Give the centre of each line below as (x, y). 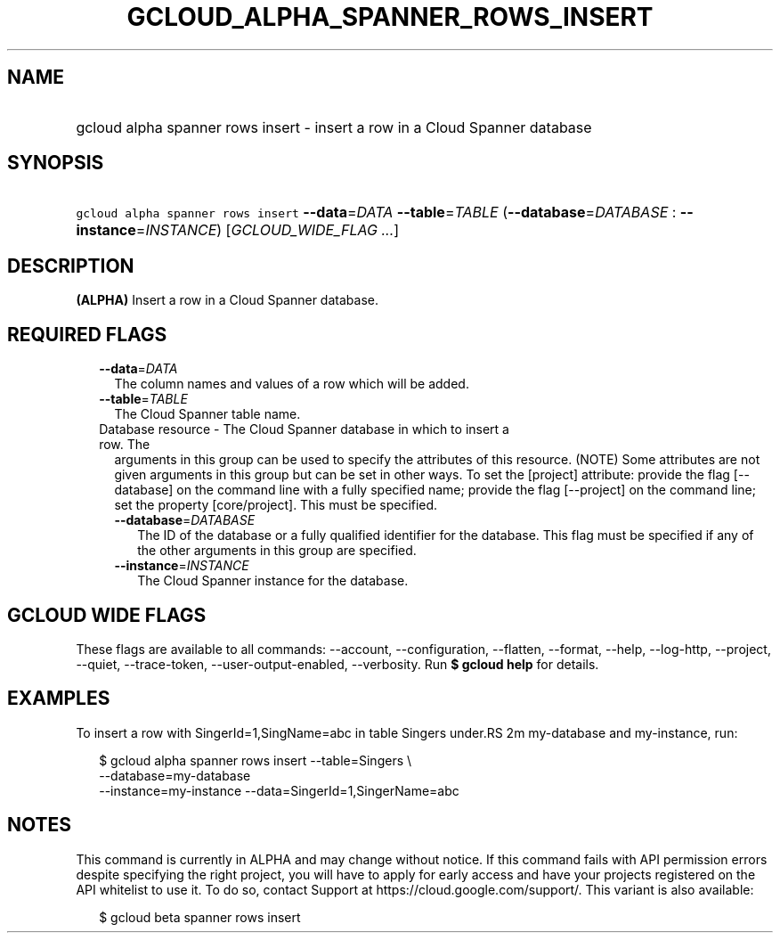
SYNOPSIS (56, 163)
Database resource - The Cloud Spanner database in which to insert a (304, 429)
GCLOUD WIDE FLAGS (107, 615)
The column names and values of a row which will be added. (292, 384)
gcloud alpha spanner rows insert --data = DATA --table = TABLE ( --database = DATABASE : (376, 213)
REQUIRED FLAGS (87, 334)
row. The (125, 445)
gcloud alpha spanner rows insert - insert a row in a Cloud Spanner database (334, 127)
